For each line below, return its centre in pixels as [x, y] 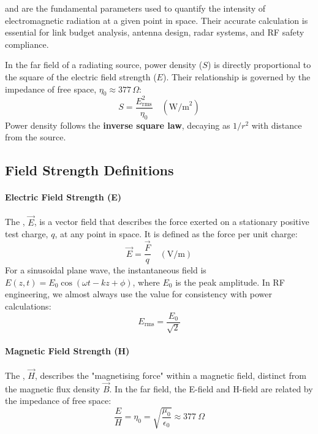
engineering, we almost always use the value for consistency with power [139, 294]
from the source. [36, 137]
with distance [277, 125]
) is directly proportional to [259, 65]
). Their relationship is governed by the [237, 76]
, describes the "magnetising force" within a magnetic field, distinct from [170, 375]
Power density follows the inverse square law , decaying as [118, 125]
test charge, [27, 234]
